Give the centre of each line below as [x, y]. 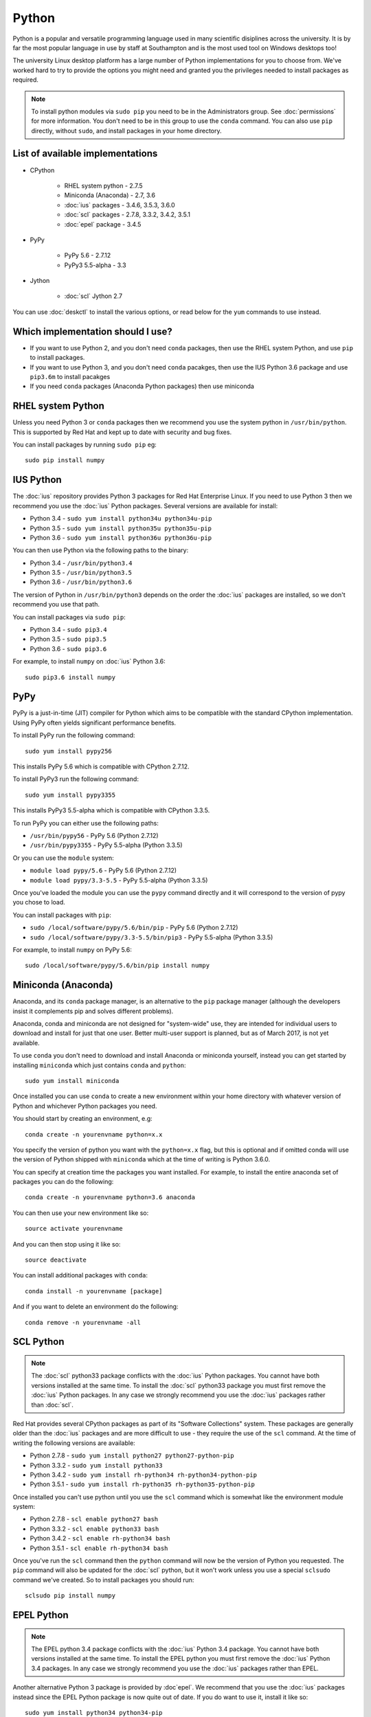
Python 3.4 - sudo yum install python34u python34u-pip [121, 519]
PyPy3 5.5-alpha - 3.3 [95, 265]
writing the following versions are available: [74, 1443]
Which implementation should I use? [92, 331]
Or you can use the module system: [64, 858]
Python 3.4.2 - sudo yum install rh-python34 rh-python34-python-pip [144, 1475]
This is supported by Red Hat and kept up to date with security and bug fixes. [122, 432]
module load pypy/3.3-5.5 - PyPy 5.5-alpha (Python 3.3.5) [119, 880]
